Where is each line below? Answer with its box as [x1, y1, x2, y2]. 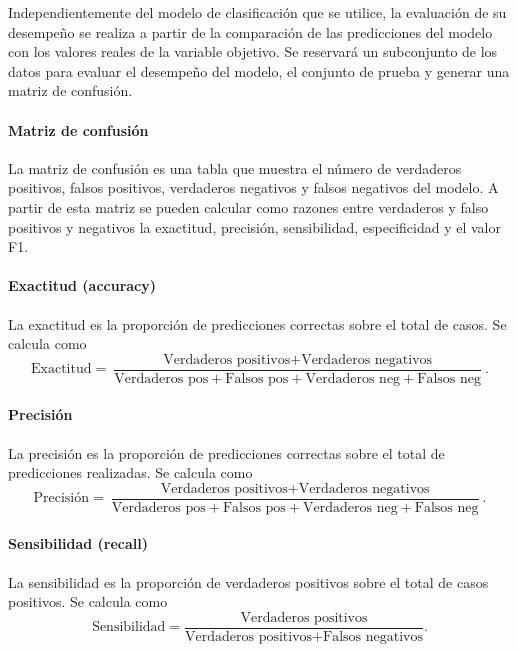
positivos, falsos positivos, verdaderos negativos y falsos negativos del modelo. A [8, 177, 499, 198]
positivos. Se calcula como [8, 591, 168, 612]
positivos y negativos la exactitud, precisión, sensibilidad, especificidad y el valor [8, 216, 501, 237]
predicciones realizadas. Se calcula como [8, 462, 253, 483]
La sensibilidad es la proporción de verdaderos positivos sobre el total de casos [8, 571, 489, 592]
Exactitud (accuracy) [8, 275, 157, 296]
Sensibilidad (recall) [8, 533, 148, 554]
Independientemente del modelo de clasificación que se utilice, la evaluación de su [8, 2, 507, 22]
